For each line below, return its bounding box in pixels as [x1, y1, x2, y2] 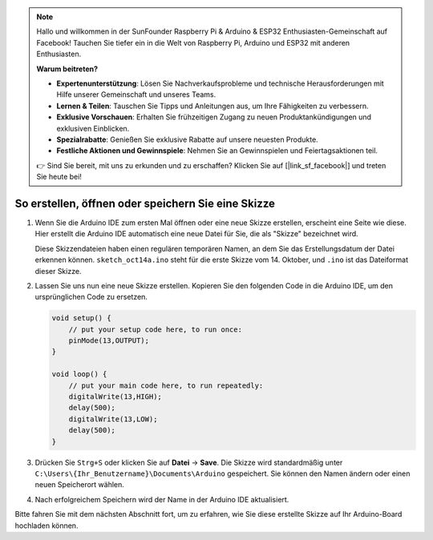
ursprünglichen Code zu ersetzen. [34, 292, 148, 302]
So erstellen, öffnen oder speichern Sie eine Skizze [14, 196, 276, 210]
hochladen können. [14, 521, 79, 530]
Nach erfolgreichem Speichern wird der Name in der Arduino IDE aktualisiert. [34, 494, 289, 504]
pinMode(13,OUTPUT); [68, 336, 150, 345]
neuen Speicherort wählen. [34, 480, 124, 490]
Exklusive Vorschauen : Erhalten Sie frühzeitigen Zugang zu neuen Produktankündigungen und [56, 112, 372, 122]
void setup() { [51, 313, 111, 323]
